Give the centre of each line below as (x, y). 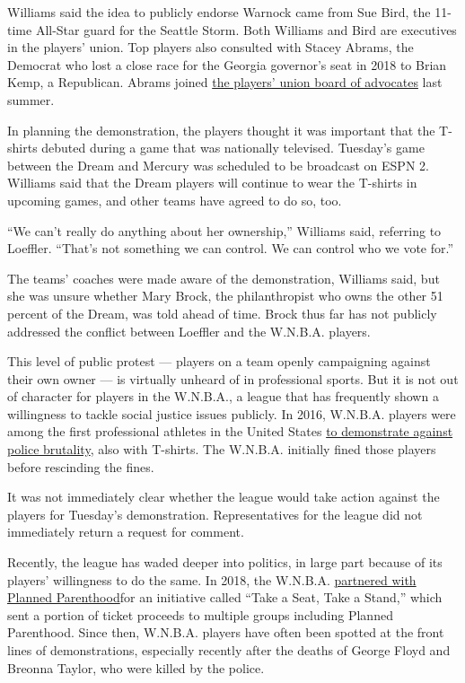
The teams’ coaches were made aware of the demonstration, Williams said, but (224, 278)
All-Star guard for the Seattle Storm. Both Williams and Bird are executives (246, 29)
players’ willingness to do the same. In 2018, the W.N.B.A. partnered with (212, 579)
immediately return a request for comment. (126, 532)
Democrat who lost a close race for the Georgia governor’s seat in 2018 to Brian (227, 64)
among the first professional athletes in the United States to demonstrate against (230, 431)
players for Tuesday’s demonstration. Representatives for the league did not (215, 514)
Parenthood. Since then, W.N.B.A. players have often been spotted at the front (226, 632)
